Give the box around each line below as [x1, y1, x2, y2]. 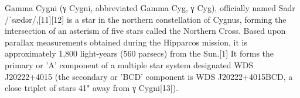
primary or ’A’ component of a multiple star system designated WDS [5, 58, 254, 71]
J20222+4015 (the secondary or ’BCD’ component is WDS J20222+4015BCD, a [5, 70, 293, 82]
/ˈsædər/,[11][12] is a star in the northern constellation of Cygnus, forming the [5, 13, 287, 25]
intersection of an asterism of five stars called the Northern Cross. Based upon [5, 24, 286, 37]
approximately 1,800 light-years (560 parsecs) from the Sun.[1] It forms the [5, 47, 274, 60]
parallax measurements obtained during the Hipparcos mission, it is [5, 36, 248, 48]
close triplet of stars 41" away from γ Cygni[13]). [5, 82, 179, 94]
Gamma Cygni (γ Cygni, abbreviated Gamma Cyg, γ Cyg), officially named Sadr [5, 2, 295, 13]
